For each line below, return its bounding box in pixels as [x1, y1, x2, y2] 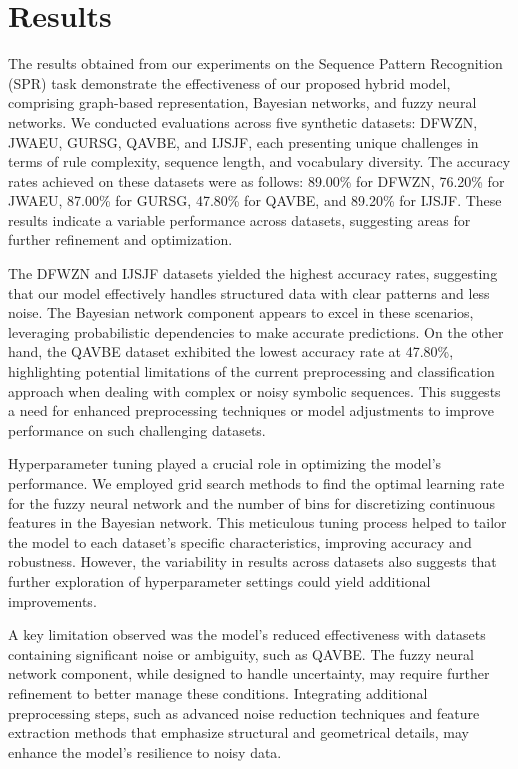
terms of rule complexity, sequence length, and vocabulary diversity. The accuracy [8, 151, 511, 172]
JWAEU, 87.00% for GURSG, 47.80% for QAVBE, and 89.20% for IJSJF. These [8, 190, 502, 211]
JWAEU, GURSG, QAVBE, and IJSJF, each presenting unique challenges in [8, 131, 479, 152]
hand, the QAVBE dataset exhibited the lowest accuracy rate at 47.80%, [8, 341, 454, 362]
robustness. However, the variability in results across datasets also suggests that [8, 551, 497, 572]
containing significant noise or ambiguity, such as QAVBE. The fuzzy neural [8, 643, 474, 664]
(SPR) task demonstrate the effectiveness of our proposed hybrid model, [8, 72, 451, 93]
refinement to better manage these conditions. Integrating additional [8, 682, 428, 703]
